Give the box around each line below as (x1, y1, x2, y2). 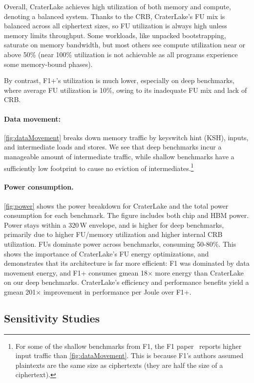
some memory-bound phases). (4, 59, 93, 69)
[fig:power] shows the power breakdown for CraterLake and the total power (4, 200, 229, 211)
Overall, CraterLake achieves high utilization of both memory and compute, (4, 1, 231, 11)
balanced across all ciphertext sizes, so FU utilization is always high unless (4, 21, 227, 31)
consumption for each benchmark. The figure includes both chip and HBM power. (4, 210, 249, 220)
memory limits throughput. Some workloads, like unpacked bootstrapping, (4, 30, 226, 40)
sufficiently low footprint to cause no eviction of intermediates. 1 (4, 161, 194, 173)
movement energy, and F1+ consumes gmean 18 (4, 267, 148, 277)
